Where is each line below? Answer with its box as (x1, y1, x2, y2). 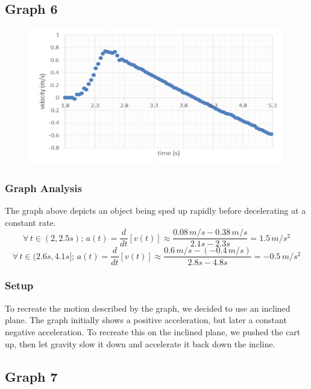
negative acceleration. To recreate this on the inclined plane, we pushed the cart (5, 325, 301, 338)
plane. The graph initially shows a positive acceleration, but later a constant (5, 313, 287, 326)
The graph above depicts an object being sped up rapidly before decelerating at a (5, 204, 306, 217)
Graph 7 (5, 367, 58, 385)
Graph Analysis (5, 180, 82, 195)
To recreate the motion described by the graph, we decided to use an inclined (5, 301, 291, 314)
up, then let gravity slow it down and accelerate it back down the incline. (5, 337, 275, 350)
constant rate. (5, 216, 56, 228)
